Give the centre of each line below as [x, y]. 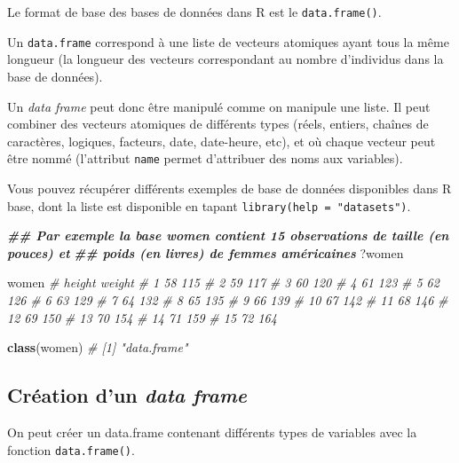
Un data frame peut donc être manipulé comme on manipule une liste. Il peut [219, 106]
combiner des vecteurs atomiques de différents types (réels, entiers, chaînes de [218, 124]
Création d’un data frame [127, 395]
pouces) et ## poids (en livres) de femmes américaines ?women [206, 252]
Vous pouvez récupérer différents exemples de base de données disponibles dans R [229, 188]
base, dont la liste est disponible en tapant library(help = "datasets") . [209, 205]
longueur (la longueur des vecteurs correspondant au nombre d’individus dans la [226, 59]
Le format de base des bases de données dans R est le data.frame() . [194, 12]
